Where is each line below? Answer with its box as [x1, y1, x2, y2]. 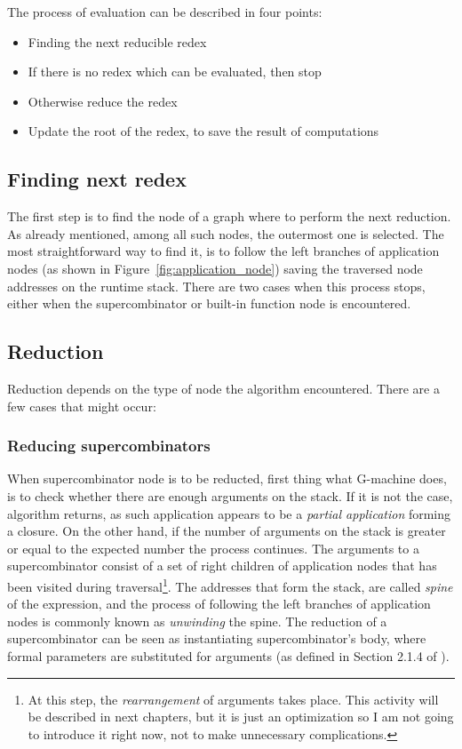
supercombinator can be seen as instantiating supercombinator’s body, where [7, 629, 426, 648]
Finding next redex [7, 165, 187, 193]
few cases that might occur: [7, 396, 156, 415]
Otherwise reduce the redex [28, 92, 178, 110]
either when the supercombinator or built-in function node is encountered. [7, 294, 411, 313]
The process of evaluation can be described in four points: [7, 3, 323, 20]
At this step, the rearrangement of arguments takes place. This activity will [28, 689, 439, 708]
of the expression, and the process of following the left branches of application [7, 594, 431, 613]
